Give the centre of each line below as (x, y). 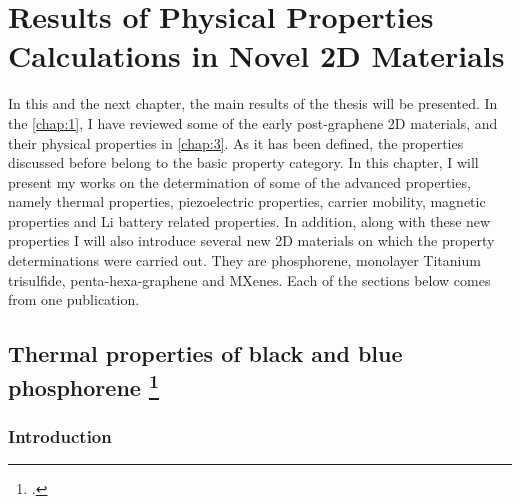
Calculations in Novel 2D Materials (256, 55)
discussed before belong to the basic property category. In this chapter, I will (243, 162)
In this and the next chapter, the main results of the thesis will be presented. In (253, 103)
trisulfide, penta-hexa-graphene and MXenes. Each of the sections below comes (249, 279)
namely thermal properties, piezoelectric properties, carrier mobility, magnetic (247, 201)
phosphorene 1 (83, 384)
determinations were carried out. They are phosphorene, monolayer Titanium (244, 260)
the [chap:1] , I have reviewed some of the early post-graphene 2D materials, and (253, 122)
